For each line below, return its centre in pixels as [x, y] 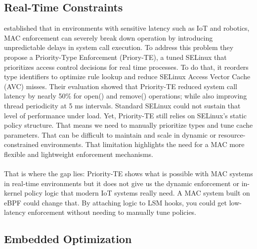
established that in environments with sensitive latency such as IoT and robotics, [127, 28]
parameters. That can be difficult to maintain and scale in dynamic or [110, 134]
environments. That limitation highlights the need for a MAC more [143, 144]
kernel [13, 193]
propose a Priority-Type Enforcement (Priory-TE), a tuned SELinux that [115, 57]
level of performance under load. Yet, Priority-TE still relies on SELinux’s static [125, 115]
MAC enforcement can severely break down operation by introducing [108, 37]
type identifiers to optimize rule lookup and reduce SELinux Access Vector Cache [127, 76]
